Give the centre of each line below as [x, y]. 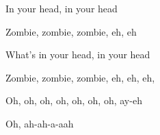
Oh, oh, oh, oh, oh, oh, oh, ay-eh [74, 100]
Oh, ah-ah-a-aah [40, 123]
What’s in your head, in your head [78, 54]
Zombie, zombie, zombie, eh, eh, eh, [80, 77]
